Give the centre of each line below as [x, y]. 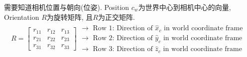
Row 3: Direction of [123, 49]
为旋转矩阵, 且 [70, 17]
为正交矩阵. [116, 17]
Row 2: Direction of [123, 38]
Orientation [22, 17]
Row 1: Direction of [123, 28]
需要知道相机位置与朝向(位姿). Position [67, 7]
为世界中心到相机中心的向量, [185, 7]
